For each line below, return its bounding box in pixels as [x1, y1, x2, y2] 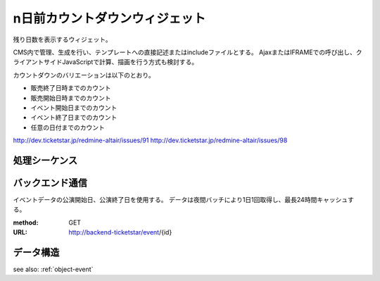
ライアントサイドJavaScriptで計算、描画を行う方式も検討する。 [13, 58, 198, 66]
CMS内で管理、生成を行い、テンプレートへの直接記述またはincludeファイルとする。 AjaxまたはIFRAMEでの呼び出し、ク [13, 48, 362, 56]
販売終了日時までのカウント [30, 84, 111, 92]
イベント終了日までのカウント [30, 113, 118, 122]
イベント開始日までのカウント [30, 103, 118, 112]
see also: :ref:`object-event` [13, 265, 94, 274]
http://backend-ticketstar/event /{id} [68, 228, 172, 237]
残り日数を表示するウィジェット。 [13, 35, 112, 44]
